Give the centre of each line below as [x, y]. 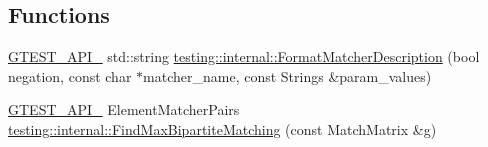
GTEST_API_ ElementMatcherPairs [124, 109]
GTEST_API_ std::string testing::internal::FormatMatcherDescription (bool [244, 56]
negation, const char [70, 75]
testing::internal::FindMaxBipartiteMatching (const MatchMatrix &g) [222, 128]
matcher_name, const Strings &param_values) [287, 75]
